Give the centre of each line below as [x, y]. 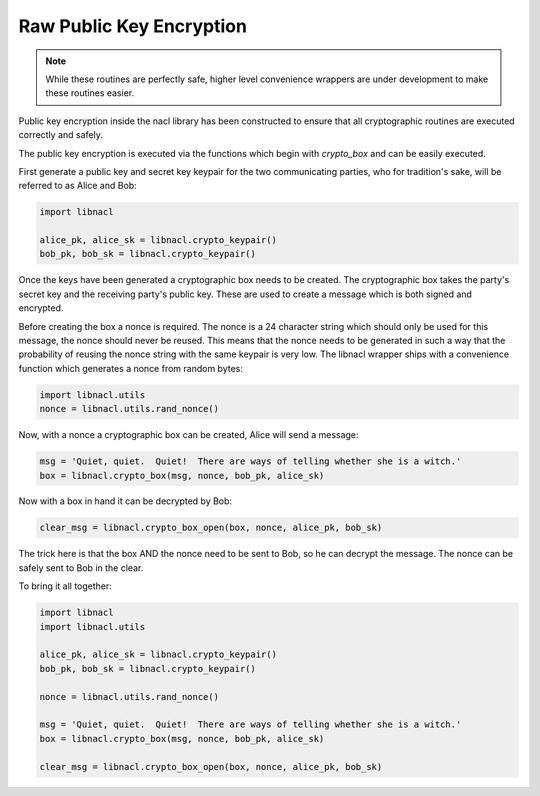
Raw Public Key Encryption [132, 26]
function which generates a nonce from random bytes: [131, 368]
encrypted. [41, 308]
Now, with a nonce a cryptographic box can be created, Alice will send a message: [188, 435]
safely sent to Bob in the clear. [81, 567]
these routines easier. [90, 93]
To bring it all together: [65, 586]
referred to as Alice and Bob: [77, 186]
